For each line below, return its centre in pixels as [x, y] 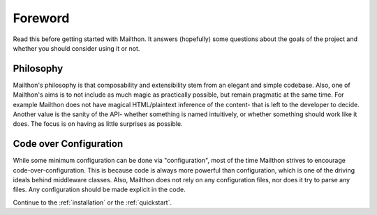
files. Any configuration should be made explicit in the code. [99, 190]
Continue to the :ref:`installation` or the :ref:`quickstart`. [93, 202]
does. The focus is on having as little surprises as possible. [98, 124]
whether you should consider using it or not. [76, 48]
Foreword [41, 18]
